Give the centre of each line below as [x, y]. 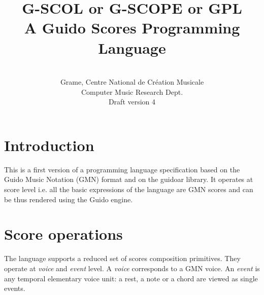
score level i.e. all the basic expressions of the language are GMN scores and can [129, 189]
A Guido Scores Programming [132, 28]
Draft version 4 [132, 102]
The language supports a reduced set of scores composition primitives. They [122, 258]
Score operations [63, 234]
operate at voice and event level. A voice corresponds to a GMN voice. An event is [132, 268]
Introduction [49, 145]
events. [15, 288]
